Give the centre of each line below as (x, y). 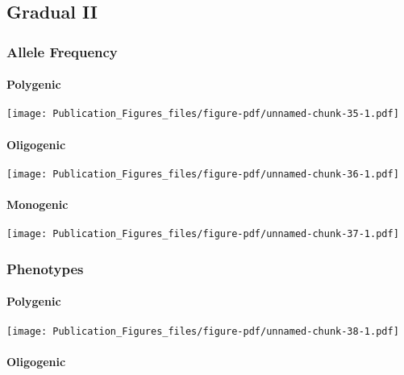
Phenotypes (45, 268)
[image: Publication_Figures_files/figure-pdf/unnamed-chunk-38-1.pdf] (203, 331)
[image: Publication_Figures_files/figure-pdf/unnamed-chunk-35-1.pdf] (203, 114)
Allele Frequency (62, 51)
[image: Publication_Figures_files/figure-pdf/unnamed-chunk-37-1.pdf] (203, 234)
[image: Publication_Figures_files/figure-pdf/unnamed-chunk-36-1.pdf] (203, 174)
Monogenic (37, 204)
